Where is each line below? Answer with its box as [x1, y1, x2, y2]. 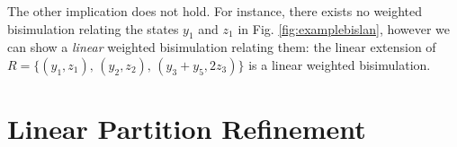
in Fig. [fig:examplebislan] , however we [237, 19, 451, 38]
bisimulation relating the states [7, 19, 179, 38]
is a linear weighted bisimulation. [248, 55, 431, 73]
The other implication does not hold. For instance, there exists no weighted [7, 2, 423, 20]
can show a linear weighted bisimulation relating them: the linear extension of [7, 38, 436, 56]
